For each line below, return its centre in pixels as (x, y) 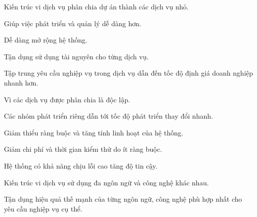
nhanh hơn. (21, 82)
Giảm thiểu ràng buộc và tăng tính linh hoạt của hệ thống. (94, 132)
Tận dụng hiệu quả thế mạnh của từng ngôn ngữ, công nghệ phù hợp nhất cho (123, 199)
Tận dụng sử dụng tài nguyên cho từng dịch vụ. (76, 56)
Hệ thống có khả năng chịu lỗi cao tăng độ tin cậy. (81, 165)
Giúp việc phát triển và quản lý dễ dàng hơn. (73, 23)
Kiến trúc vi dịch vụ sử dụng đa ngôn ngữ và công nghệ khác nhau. (107, 182)
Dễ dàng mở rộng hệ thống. (46, 40)
